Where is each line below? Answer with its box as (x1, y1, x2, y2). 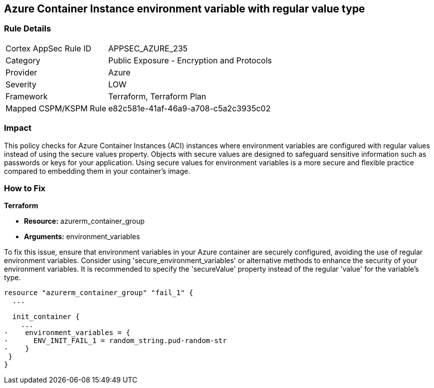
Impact (4, 123, 32, 133)
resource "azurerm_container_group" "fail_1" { (4, 289, 194, 297)
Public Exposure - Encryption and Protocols (108, 55, 272, 65)
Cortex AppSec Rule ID (5, 43, 92, 53)
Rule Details (4, 23, 51, 34)
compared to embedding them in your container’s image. (4, 166, 191, 175)
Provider (5, 67, 37, 77)
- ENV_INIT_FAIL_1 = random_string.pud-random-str (4, 337, 227, 345)
